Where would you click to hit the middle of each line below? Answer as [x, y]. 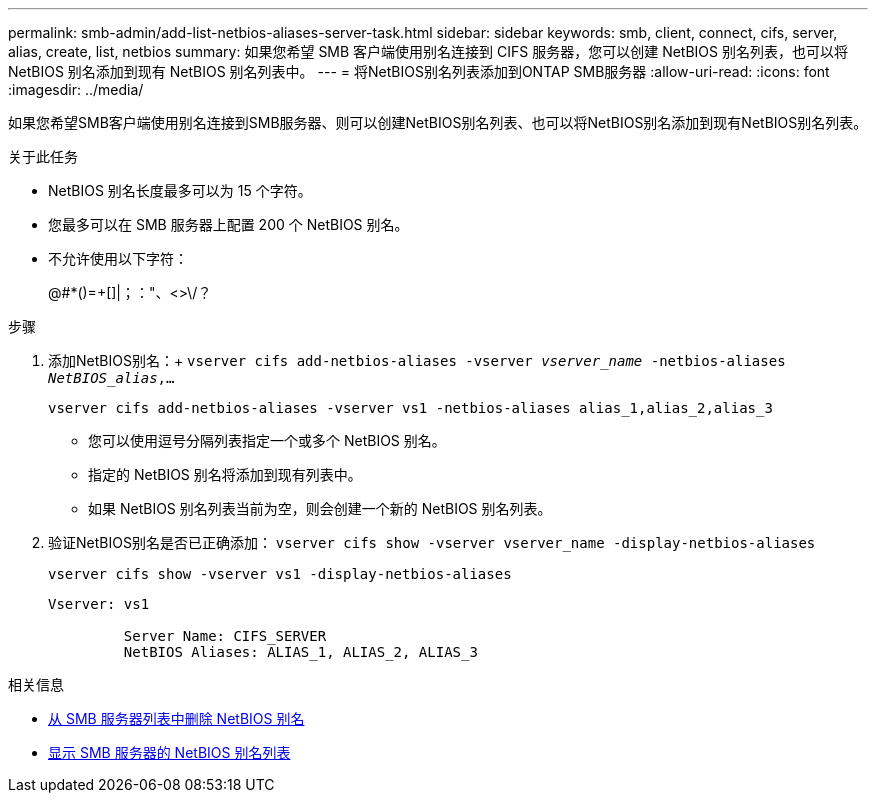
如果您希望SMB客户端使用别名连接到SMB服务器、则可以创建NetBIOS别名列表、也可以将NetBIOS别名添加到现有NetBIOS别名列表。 [438, 122]
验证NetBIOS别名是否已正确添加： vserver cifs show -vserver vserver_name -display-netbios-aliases [432, 542]
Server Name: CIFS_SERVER [225, 636]
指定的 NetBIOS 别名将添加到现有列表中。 [225, 474]
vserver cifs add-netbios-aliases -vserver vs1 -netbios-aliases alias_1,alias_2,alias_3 [410, 408]
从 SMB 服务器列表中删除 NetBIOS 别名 [176, 718]
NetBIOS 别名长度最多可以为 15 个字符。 [180, 190]
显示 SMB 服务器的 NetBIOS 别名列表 [169, 752]
